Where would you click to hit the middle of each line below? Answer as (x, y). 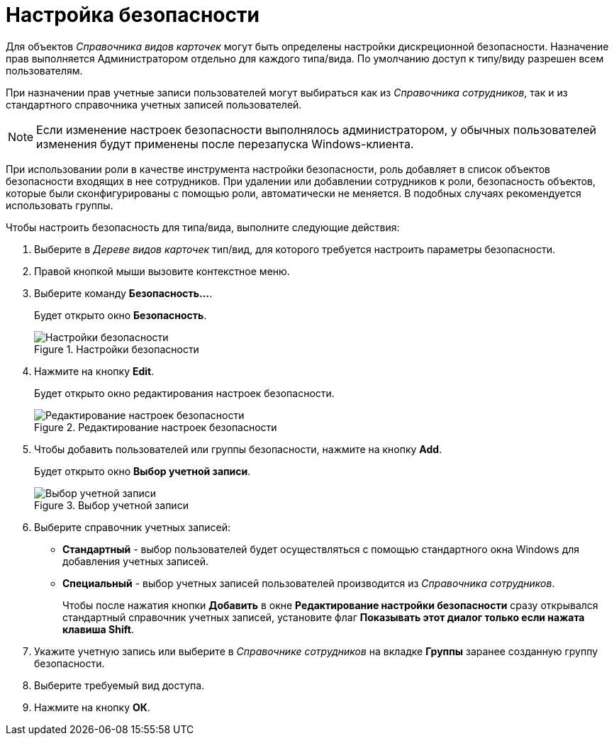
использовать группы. (60, 205)
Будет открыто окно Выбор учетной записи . (143, 471)
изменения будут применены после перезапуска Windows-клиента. (225, 144)
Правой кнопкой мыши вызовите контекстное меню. (162, 271)
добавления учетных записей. (136, 561)
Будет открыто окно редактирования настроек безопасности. (184, 393)
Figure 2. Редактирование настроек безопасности (156, 427)
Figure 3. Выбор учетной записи (111, 505)
